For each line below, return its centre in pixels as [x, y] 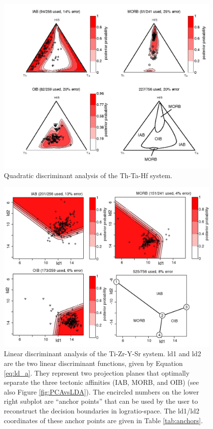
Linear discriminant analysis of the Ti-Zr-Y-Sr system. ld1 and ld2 [103, 354]
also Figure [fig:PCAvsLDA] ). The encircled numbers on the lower [101, 391]
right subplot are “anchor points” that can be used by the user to [101, 401]
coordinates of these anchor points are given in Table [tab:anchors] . [103, 420]
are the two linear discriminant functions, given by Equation [93, 363]
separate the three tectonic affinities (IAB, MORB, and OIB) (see [101, 382]
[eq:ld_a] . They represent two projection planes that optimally [97, 372]
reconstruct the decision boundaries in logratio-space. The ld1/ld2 [102, 411]
